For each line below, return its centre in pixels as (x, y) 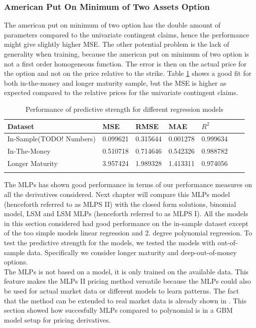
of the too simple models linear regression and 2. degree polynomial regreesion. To (128, 233)
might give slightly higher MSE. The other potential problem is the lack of (117, 44)
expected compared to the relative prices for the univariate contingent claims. (121, 92)
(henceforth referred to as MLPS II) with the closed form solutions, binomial (120, 204)
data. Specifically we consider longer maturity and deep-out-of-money (132, 252)
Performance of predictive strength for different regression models (124, 109)
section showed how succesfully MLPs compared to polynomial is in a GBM (118, 310)
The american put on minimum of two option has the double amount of (112, 25)
